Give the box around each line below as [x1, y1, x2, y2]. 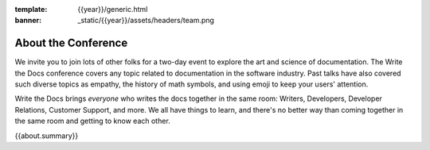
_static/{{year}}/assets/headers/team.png [77, 16, 215, 25]
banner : [14, 16, 42, 25]
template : [14, 5, 48, 13]
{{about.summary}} [14, 131, 79, 140]
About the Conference [14, 37, 128, 50]
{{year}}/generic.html [77, 5, 148, 13]
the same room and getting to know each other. [14, 116, 170, 126]
